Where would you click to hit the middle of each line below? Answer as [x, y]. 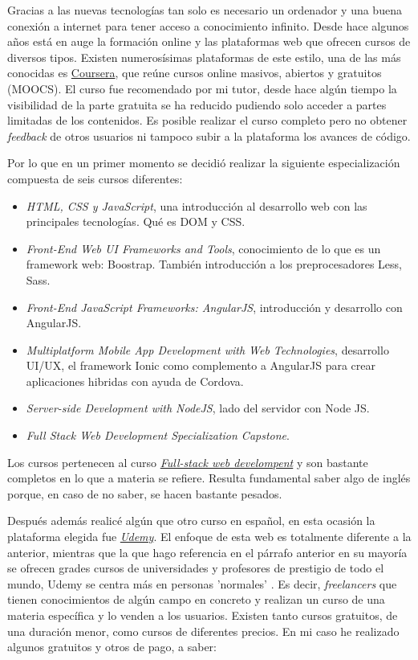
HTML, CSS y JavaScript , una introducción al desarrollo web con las [197, 205]
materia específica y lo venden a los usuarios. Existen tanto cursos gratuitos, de [203, 615]
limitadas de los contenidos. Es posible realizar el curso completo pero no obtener [207, 120]
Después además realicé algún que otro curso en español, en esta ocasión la [191, 521]
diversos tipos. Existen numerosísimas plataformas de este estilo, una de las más [204, 57]
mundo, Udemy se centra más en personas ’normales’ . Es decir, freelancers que [202, 583]
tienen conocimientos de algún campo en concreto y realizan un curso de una [196, 599]
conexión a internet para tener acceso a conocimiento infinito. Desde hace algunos [208, 25]
